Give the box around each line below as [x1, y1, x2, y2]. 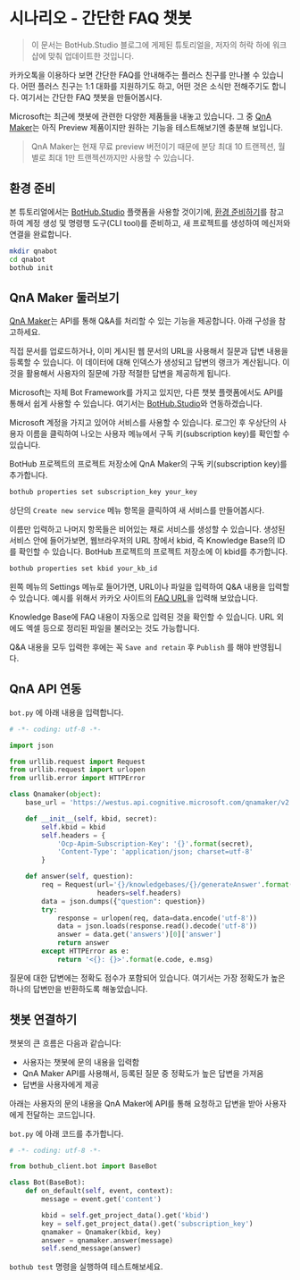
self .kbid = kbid [41, 822, 105, 831]
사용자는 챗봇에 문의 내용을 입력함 [21, 1057, 140, 1067]
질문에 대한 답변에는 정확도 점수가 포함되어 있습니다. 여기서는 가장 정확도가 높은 [9, 972, 286, 983]
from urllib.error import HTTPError [9, 774, 146, 783]
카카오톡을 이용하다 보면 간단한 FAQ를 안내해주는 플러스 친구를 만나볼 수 [9, 69, 261, 80]
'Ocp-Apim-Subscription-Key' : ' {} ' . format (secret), [56, 839, 254, 848]
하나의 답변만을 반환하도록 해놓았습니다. [9, 983, 148, 994]
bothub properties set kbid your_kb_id [9, 564, 158, 573]
